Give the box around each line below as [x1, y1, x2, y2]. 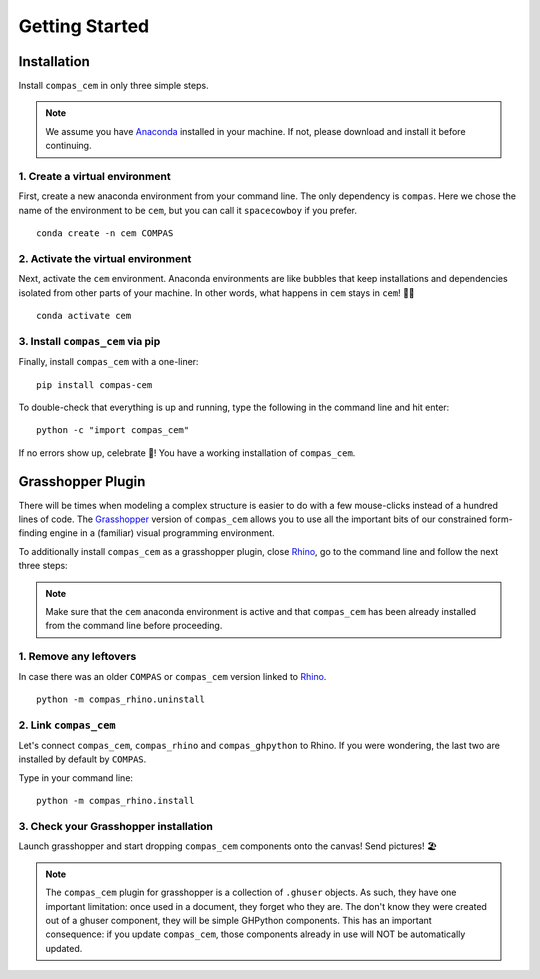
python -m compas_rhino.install [36, 795, 195, 807]
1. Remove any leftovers [18, 650, 137, 664]
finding [18, 527, 48, 539]
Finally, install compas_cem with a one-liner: [18, 356, 199, 368]
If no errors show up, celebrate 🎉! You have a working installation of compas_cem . [18, 446, 356, 459]
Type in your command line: [18, 771, 134, 784]
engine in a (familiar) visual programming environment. [49, 527, 275, 539]
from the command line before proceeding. [45, 620, 223, 632]
